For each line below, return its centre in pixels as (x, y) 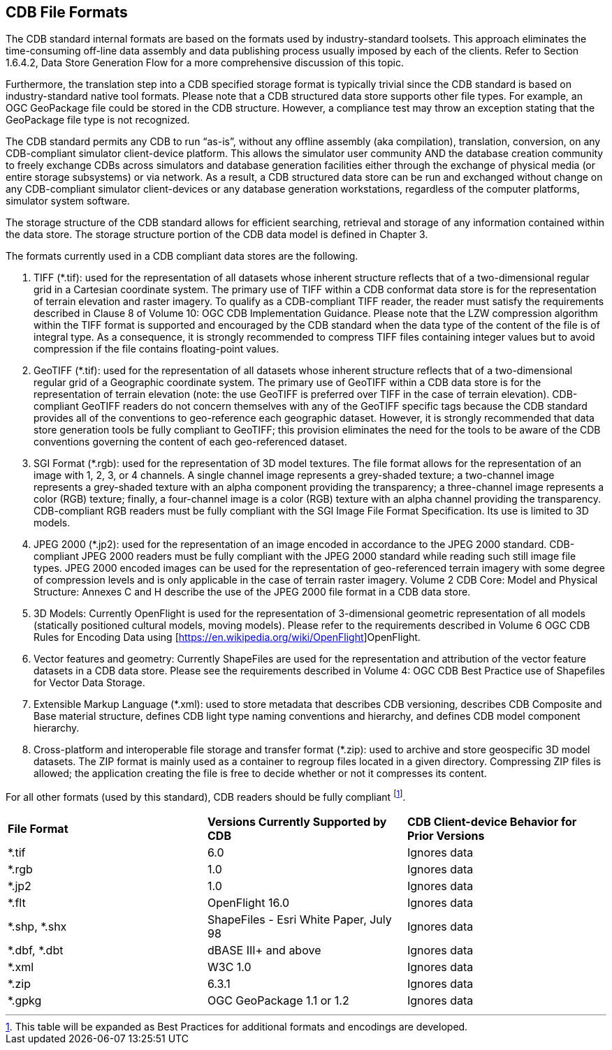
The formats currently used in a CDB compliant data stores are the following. (182, 256)
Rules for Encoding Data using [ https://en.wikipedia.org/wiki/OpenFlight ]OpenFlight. (227, 637)
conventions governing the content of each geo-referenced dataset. (190, 442)
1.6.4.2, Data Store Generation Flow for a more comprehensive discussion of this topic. (205, 63)
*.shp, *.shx (37, 927)
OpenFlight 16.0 (248, 903)
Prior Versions (446, 836)
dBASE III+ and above (264, 951)
